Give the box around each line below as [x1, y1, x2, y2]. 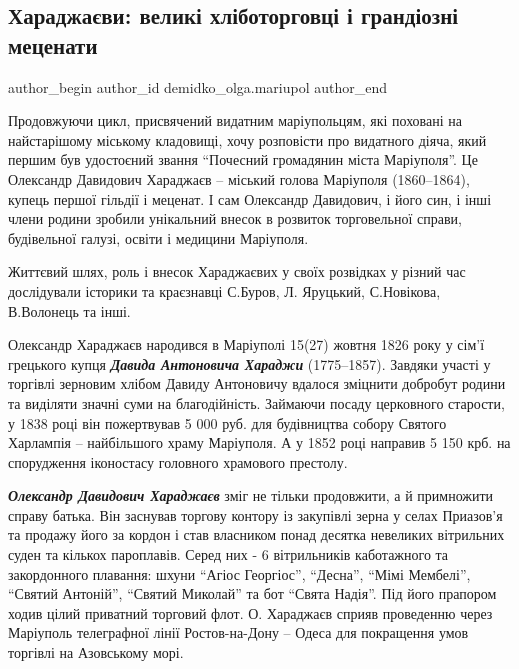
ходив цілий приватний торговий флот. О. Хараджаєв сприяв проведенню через [8, 602, 493, 623]
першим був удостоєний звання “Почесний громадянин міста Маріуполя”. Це [8, 149, 478, 170]
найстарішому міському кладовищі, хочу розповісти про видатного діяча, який [8, 129, 487, 150]
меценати [8, 29, 98, 60]
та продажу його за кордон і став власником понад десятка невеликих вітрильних [8, 524, 505, 545]
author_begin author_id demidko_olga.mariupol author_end [8, 76, 388, 97]
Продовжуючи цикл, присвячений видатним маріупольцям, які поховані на [8, 110, 462, 131]
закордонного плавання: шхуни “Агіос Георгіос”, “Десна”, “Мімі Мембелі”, [8, 563, 471, 584]
